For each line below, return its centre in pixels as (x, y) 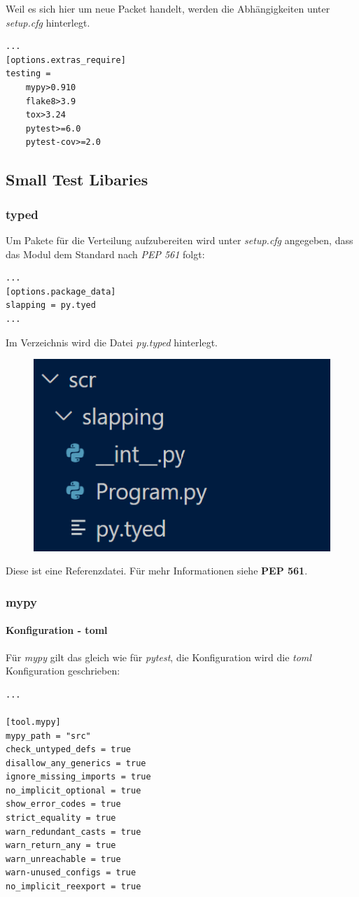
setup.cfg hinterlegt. (48, 22)
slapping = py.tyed (51, 305)
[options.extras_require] (66, 60)
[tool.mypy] (33, 722)
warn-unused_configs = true (71, 873)
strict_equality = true (61, 818)
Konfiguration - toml (57, 630)
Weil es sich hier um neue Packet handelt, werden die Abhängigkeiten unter (168, 8)
